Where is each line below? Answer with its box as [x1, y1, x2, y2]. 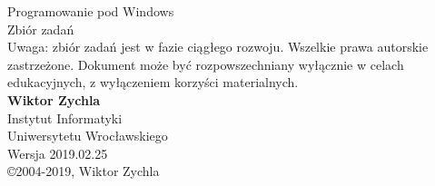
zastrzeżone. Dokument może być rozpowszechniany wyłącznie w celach [7, 54, 404, 73]
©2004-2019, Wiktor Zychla [7, 162, 160, 181]
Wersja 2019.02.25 [7, 143, 108, 162]
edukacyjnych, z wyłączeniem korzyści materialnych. [7, 73, 299, 92]
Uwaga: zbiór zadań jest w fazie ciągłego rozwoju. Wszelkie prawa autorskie [7, 37, 429, 56]
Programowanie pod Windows [7, 2, 174, 20]
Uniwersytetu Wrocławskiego [7, 126, 168, 145]
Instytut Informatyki [7, 108, 123, 127]
